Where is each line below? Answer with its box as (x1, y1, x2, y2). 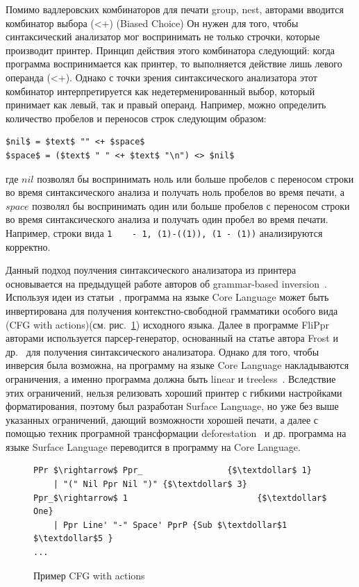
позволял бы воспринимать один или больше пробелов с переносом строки (32, 198, 350, 213)
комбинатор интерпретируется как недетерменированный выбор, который (6, 83, 315, 98)
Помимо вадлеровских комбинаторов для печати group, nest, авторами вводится (6, 2, 344, 16)
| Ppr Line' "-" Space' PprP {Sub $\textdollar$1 (53, 520, 287, 530)
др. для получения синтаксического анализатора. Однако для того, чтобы (6, 344, 319, 358)
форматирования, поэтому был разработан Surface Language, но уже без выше (6, 399, 339, 413)
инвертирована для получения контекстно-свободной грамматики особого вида (6, 303, 338, 317)
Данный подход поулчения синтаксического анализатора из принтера (6, 263, 297, 277)
